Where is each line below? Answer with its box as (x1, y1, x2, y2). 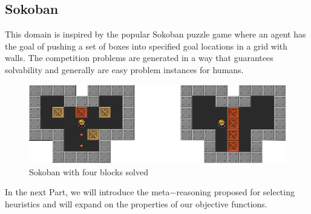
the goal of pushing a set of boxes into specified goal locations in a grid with (5, 39, 288, 52)
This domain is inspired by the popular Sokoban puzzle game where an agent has (5, 28, 306, 41)
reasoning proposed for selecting (176, 186, 295, 198)
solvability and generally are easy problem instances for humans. (5, 63, 244, 76)
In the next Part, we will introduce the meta (5, 186, 170, 198)
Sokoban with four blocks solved (29, 165, 148, 178)
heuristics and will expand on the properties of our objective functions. (5, 197, 267, 210)
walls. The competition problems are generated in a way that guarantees (5, 51, 273, 64)
